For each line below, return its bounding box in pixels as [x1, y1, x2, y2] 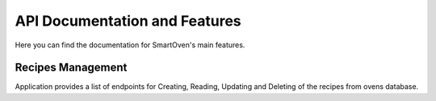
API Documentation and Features [15, 12, 241, 30]
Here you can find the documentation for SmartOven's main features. [15, 40, 245, 50]
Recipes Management [15, 61, 128, 75]
